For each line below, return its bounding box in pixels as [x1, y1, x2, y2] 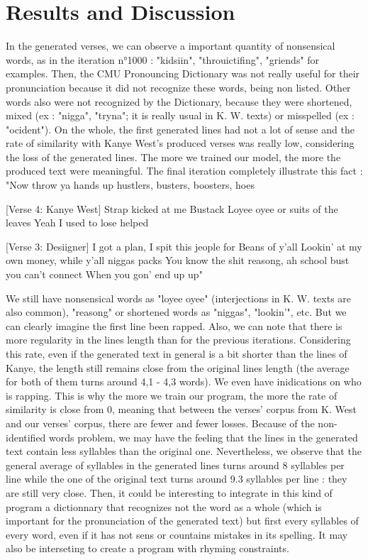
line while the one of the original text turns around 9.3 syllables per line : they [6, 471, 347, 486]
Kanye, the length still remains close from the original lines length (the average [6, 360, 350, 375]
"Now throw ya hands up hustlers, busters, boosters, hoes [6, 177, 255, 192]
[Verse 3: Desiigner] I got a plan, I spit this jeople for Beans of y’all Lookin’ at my [6, 238, 362, 253]
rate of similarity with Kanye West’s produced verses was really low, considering [6, 136, 355, 150]
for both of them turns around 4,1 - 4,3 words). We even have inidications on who [6, 374, 362, 389]
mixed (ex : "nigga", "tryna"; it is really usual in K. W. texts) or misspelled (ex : [6, 108, 355, 123]
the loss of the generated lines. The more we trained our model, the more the [6, 149, 341, 164]
